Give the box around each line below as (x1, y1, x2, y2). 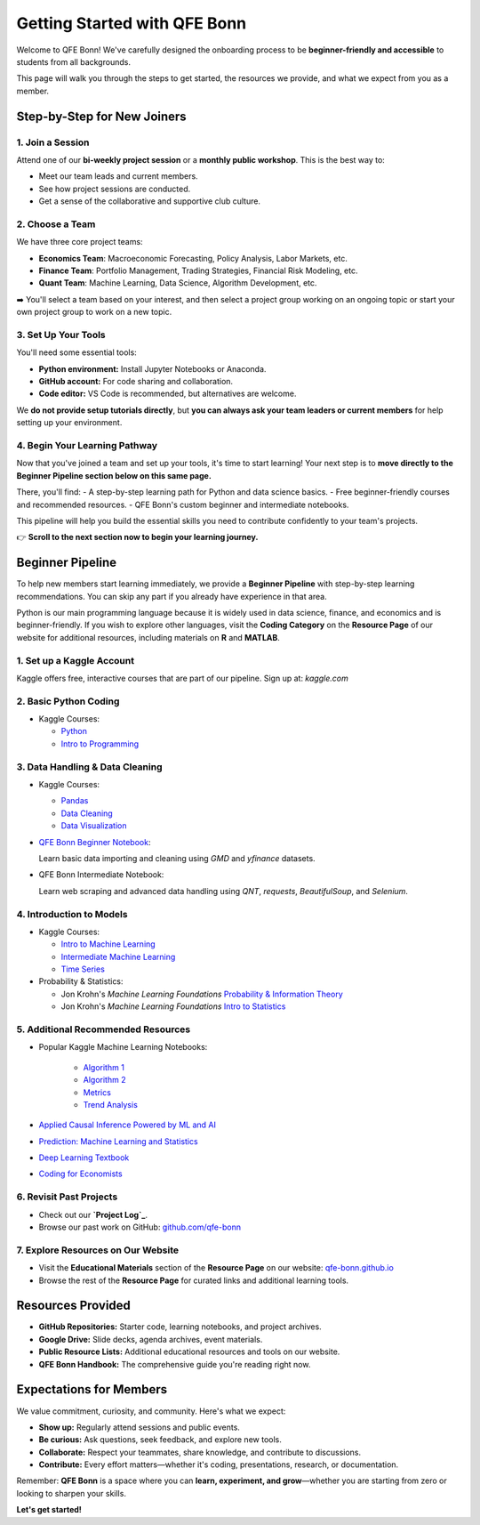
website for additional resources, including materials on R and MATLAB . (16, 632, 280, 642)
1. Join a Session (16, 136, 90, 149)
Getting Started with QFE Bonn (16, 13, 247, 33)
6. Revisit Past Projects (16, 1190, 118, 1203)
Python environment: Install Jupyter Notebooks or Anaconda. (38, 363, 267, 374)
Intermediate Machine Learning (60, 951, 176, 962)
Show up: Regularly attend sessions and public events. (38, 1422, 240, 1432)
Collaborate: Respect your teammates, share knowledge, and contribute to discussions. (38, 1447, 362, 1457)
